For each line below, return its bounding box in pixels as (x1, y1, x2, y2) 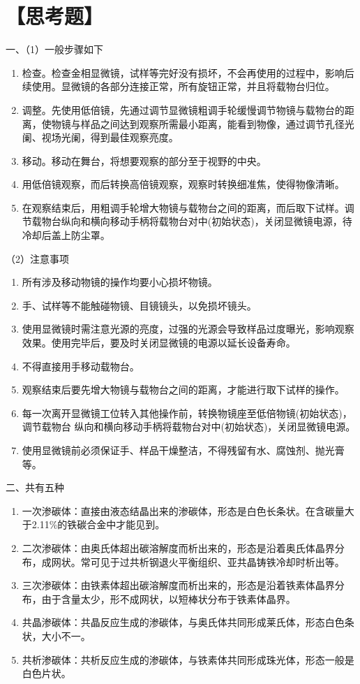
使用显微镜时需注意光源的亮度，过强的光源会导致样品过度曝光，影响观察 (22, 321, 354, 336)
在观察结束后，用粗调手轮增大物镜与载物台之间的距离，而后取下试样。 (22, 200, 345, 214)
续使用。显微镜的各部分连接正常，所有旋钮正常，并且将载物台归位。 (22, 79, 335, 94)
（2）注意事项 (6, 251, 69, 265)
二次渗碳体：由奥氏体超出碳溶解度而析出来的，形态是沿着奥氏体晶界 (22, 540, 335, 555)
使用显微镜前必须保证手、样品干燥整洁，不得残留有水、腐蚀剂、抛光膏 (22, 443, 345, 457)
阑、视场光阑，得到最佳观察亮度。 (22, 130, 179, 145)
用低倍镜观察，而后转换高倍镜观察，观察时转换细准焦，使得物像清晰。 (22, 177, 345, 191)
